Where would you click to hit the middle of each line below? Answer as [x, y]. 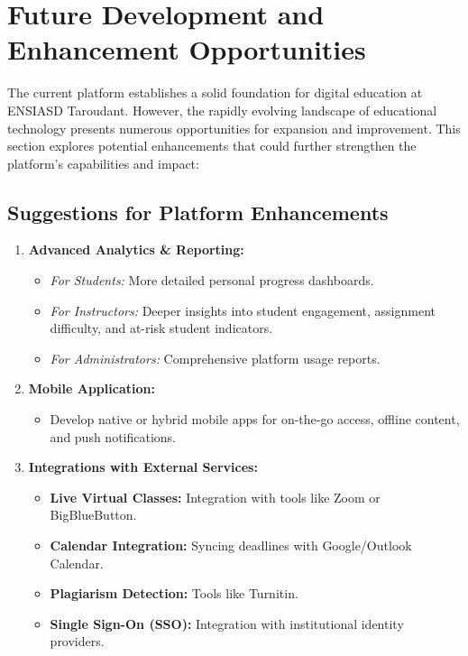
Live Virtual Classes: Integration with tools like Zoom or [215, 497]
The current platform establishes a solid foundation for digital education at [215, 92]
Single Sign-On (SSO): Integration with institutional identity [227, 623]
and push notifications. [113, 436]
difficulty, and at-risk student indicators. [161, 328]
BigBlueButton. [93, 515]
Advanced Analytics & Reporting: [136, 249]
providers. [77, 641]
